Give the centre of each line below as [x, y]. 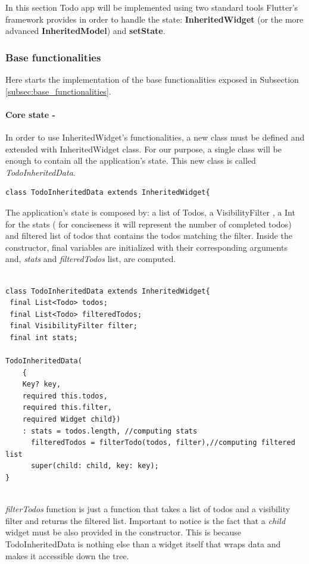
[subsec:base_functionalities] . [58, 91]
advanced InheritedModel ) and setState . [85, 31]
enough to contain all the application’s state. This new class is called [131, 161]
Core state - [30, 114]
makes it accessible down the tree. [67, 555]
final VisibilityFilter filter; [74, 326]
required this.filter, [67, 408]
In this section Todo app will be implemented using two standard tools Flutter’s [152, 7]
